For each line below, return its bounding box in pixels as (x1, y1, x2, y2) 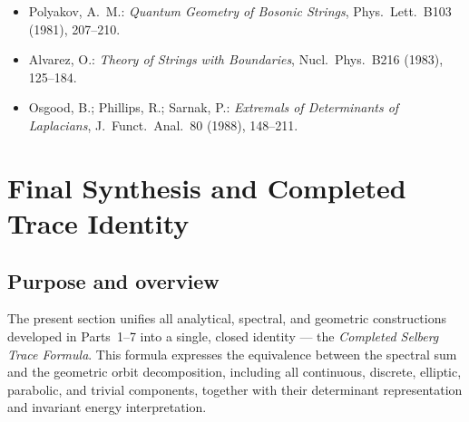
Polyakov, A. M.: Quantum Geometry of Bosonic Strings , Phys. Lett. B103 (28, 2, 452, 20)
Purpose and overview (7, 266, 220, 294)
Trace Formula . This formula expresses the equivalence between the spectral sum (7, 344, 457, 363)
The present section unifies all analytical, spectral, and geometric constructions (7, 309, 446, 328)
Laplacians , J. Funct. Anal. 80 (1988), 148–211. (28, 115, 298, 134)
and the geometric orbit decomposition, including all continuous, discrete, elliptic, (7, 362, 462, 381)
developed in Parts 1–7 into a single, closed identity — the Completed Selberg (7, 326, 439, 345)
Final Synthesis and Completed (7, 168, 406, 206)
